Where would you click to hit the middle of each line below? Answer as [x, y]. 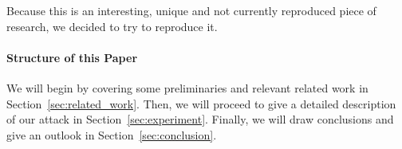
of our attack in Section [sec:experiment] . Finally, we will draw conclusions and [200, 119]
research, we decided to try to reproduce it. [112, 26]
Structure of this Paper [72, 57]
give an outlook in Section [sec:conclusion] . [112, 134]
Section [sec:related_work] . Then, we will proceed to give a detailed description [201, 103]
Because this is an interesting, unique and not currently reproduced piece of [191, 10]
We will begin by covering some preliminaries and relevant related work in [187, 87]
